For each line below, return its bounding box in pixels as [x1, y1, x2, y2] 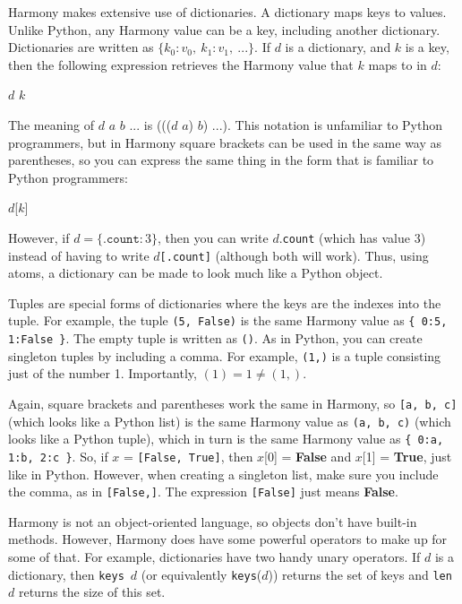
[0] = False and [264, 446, 352, 465]
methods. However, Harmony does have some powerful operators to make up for [8, 530, 448, 548]
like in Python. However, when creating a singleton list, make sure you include [8, 464, 439, 483]
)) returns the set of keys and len [268, 565, 452, 583]
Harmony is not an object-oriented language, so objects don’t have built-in [8, 512, 417, 531]
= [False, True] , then [124, 446, 253, 465]
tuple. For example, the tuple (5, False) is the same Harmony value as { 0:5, [8, 311, 448, 330]
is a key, [405, 38, 449, 56]
